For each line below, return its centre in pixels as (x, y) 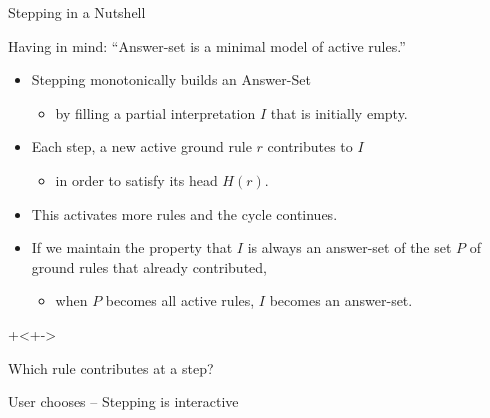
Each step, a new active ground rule (141, 146)
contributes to (310, 146)
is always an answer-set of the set (349, 247)
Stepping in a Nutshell (77, 12)
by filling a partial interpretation (155, 112)
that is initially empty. (339, 112)
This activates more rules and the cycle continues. (184, 213)
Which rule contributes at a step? (111, 367)
